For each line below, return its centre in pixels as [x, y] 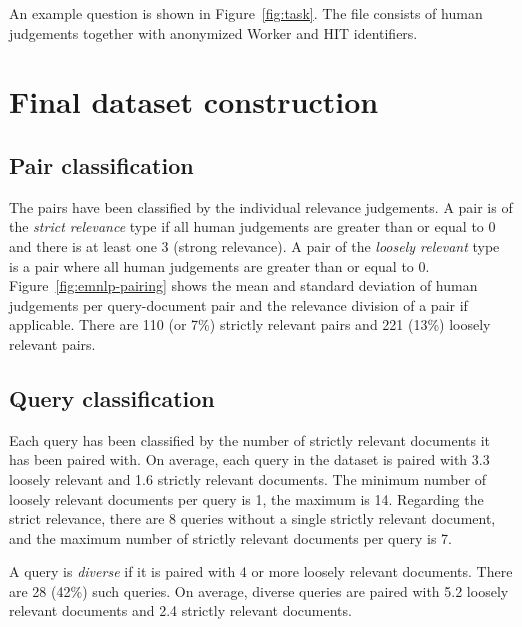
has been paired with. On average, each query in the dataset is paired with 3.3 [249, 459]
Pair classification [101, 164]
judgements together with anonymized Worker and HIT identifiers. [213, 32]
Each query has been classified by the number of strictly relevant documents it [249, 439]
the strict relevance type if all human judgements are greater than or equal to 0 [252, 226]
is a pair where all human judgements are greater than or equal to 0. [219, 265]
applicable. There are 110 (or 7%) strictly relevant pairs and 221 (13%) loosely [250, 324]
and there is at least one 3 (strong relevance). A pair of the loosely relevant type [254, 245]
